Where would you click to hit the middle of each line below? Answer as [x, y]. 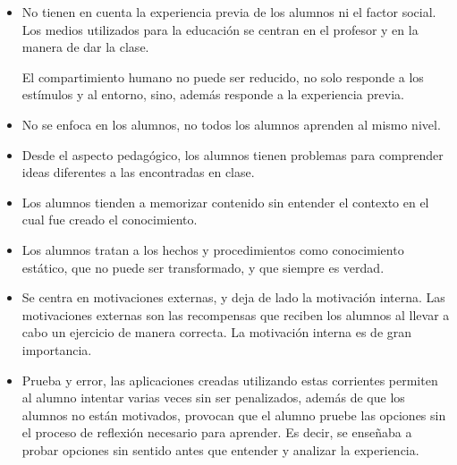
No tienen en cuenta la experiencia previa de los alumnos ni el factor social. [229, 12]
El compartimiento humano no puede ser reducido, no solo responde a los [223, 76]
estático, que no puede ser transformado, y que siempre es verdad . [203, 267]
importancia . [57, 349]
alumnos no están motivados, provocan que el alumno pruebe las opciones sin [234, 414]
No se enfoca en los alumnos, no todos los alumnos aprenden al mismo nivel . [231, 124]
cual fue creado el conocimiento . [110, 220]
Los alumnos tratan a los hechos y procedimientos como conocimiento [213, 249]
